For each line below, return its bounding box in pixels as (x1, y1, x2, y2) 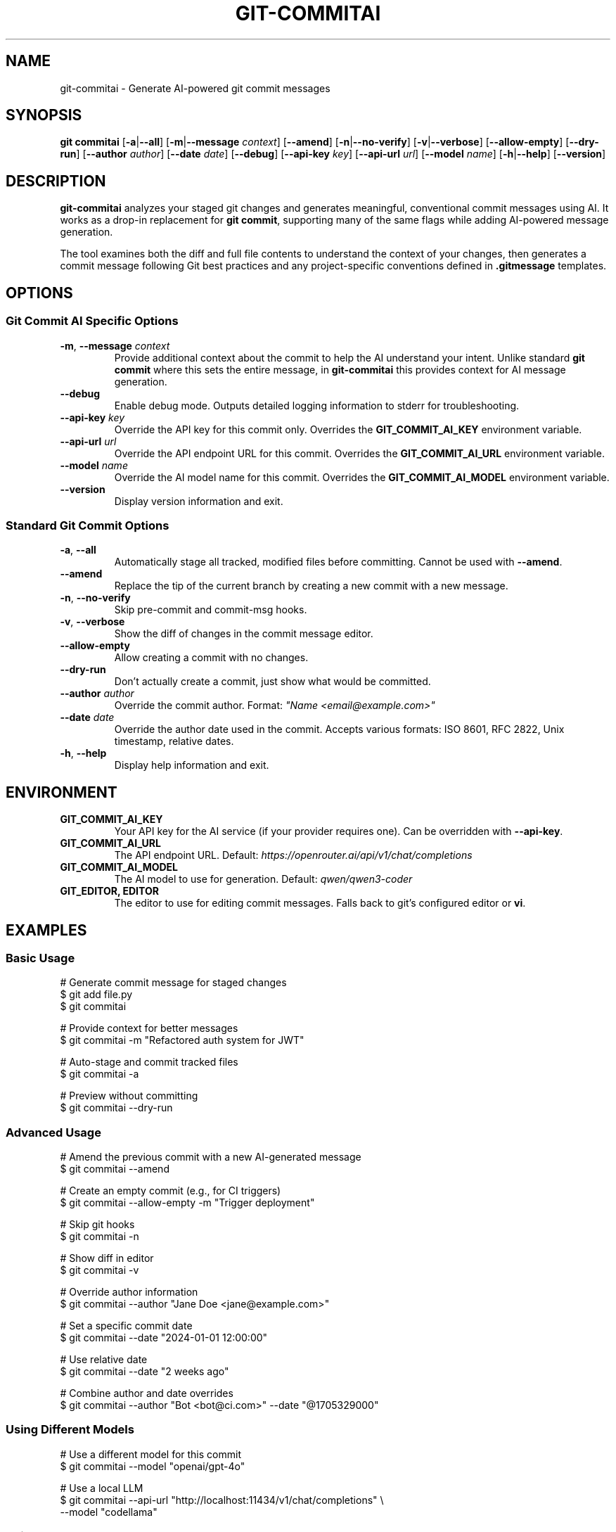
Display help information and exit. (114, 759, 269, 772)
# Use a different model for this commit (60, 1448, 241, 1460)
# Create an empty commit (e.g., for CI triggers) (60, 1185, 281, 1197)
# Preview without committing (60, 1090, 198, 1102)
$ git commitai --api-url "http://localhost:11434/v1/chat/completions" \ (60, 1493, 384, 1506)
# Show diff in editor (60, 1252, 154, 1265)
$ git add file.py (60, 988, 133, 1001)
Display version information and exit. (114, 494, 283, 507)
